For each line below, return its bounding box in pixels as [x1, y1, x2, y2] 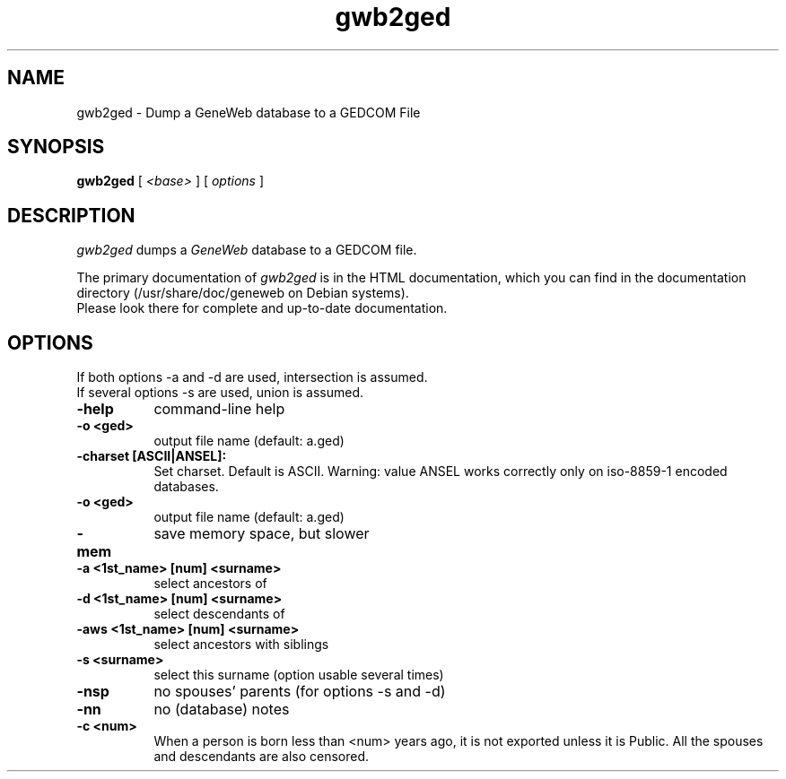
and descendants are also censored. [153, 749, 370, 765]
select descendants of [153, 606, 285, 622]
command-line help [153, 400, 285, 419]
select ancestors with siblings [153, 636, 329, 653]
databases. [153, 479, 219, 495]
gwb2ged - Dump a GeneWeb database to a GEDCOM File [76, 104, 421, 120]
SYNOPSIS [7, 135, 105, 159]
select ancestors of [153, 576, 267, 592]
